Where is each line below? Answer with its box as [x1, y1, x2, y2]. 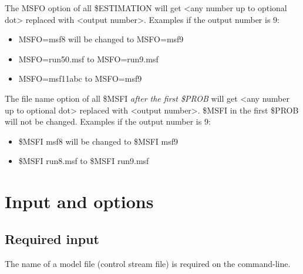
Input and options [5, 189, 154, 213]
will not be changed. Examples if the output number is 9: [5, 115, 211, 128]
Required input [5, 229, 99, 248]
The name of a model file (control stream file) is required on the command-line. [5, 257, 291, 269]
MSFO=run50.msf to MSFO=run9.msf [18, 52, 159, 65]
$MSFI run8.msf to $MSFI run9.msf [18, 155, 149, 167]
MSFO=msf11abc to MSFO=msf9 [18, 72, 142, 85]
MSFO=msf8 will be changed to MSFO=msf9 [18, 33, 184, 45]
